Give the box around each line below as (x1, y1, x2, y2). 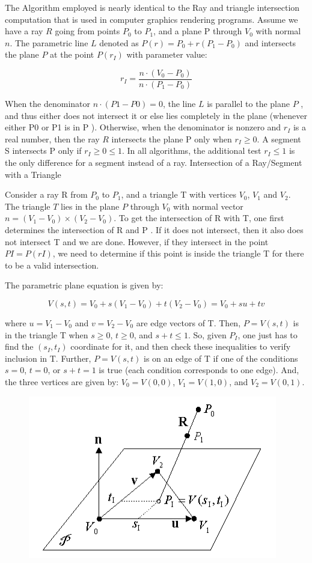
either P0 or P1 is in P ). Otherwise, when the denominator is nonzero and (5, 121, 281, 133)
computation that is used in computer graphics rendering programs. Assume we (5, 13, 298, 25)
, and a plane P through (153, 25, 242, 37)
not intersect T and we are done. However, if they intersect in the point (5, 235, 269, 248)
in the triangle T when (5, 328, 88, 341)
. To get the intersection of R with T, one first (114, 212, 284, 224)
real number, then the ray (5, 132, 100, 145)
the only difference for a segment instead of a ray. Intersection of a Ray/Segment (5, 156, 302, 168)
